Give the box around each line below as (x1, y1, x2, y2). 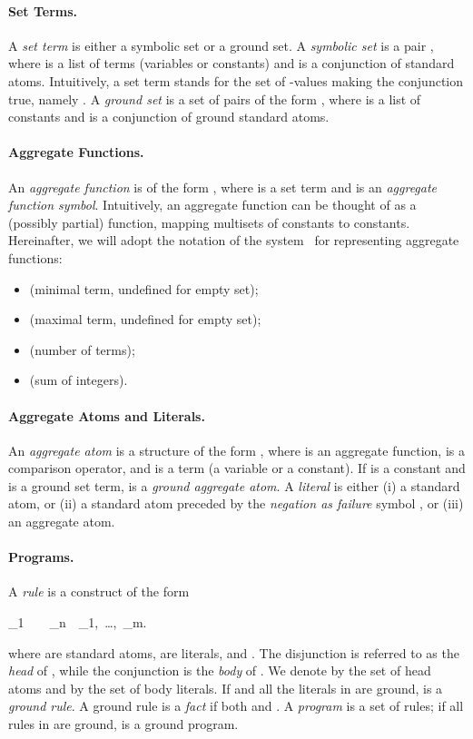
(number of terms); (29, 340, 135, 359)
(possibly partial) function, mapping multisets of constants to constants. (8, 212, 410, 232)
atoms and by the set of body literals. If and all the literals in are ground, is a (8, 678, 443, 697)
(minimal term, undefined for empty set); (29, 279, 259, 298)
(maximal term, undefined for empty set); (29, 310, 261, 329)
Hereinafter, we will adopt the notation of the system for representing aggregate (8, 231, 459, 250)
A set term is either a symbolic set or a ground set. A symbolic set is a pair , (8, 35, 434, 54)
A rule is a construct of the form (8, 582, 190, 601)
